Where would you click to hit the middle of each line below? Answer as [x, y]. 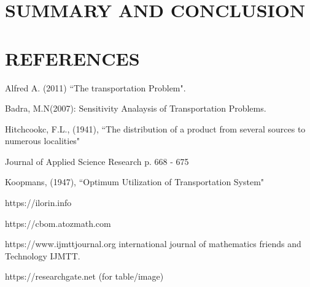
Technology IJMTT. [43, 255]
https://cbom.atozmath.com [58, 223]
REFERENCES [72, 58]
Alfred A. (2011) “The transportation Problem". [95, 87]
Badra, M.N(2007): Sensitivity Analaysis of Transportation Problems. [136, 108]
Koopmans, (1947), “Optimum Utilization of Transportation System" [135, 182]
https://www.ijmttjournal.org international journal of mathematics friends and [153, 244]
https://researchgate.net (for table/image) [84, 276]
